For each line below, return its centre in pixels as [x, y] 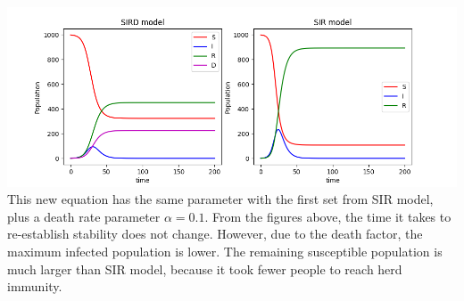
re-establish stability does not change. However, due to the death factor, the [215, 234]
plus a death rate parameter [84, 216]
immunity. [35, 286]
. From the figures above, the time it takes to [328, 216]
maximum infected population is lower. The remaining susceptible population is [225, 251]
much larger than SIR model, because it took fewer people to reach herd [205, 268]
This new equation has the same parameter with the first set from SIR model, [220, 199]
